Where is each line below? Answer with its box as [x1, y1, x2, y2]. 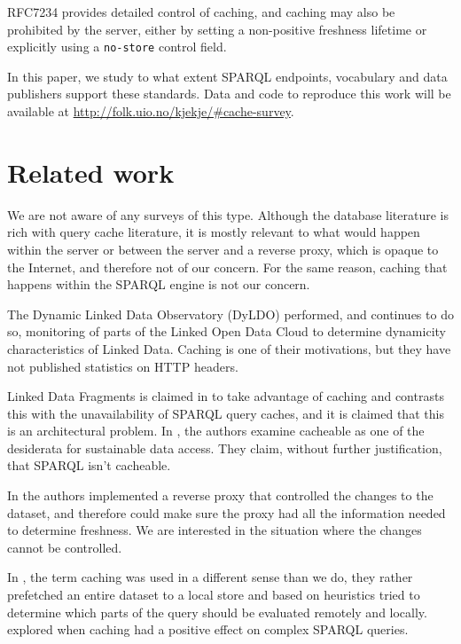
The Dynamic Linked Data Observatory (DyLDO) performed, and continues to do [7, 304, 454, 323]
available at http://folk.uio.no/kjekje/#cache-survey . [7, 102, 294, 121]
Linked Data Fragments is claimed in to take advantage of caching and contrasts [7, 387, 444, 405]
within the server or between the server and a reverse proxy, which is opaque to [7, 240, 439, 258]
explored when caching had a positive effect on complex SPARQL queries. [7, 620, 409, 639]
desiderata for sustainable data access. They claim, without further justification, [7, 438, 442, 457]
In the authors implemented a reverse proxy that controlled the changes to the [7, 486, 434, 505]
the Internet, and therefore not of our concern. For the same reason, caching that [7, 257, 448, 276]
